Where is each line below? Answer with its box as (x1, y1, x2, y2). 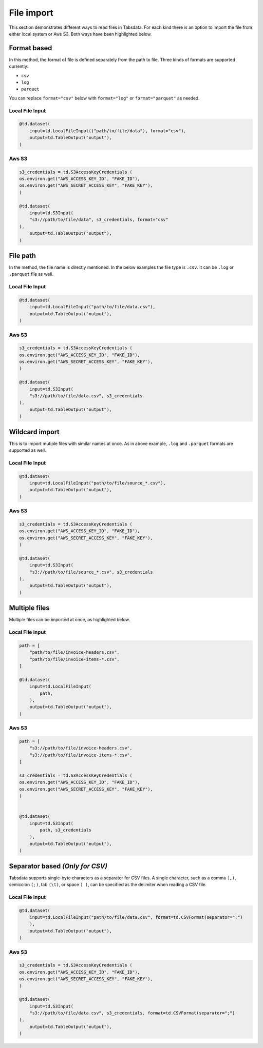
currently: (9, 63, 29, 69)
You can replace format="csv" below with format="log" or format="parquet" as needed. (9, 95, 200, 101)
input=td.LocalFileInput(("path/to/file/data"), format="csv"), (29, 128, 187, 134)
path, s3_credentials (39, 827, 92, 833)
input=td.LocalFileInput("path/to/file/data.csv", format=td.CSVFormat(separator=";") (29, 915, 243, 920)
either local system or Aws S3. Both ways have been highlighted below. (9, 31, 152, 37)
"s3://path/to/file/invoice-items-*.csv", (29, 752, 132, 758)
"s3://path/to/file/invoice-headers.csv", (29, 746, 132, 751)
